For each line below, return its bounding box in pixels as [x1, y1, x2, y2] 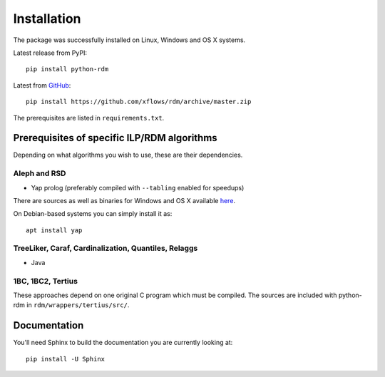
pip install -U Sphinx [26, 355, 106, 363]
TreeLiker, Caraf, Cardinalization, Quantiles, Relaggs [13, 243, 198, 253]
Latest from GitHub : [13, 81, 71, 89]
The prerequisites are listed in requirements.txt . [13, 113, 165, 122]
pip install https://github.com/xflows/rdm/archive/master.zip [26, 98, 252, 106]
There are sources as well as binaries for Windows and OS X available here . [13, 196, 235, 205]
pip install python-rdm [26, 65, 109, 73]
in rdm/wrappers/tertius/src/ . [26, 301, 130, 309]
